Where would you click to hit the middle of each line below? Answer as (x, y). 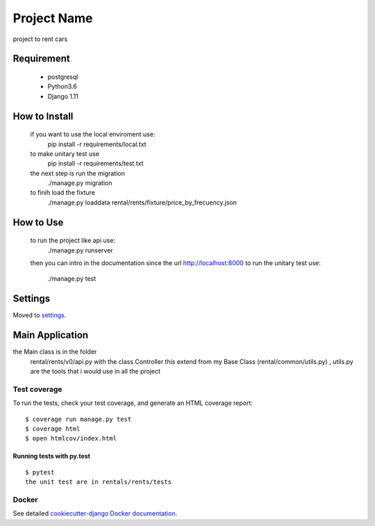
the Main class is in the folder (55, 352)
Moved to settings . (40, 315)
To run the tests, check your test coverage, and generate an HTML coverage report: (133, 403)
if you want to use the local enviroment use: (93, 134)
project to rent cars (40, 39)
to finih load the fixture (63, 193)
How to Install (43, 116)
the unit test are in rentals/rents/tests (99, 482)
